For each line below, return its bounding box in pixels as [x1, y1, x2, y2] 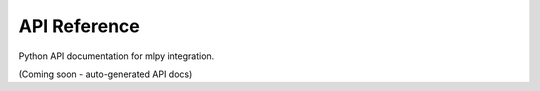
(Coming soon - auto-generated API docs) [18, 68, 193, 80]
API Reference [18, 15, 140, 37]
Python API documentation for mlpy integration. [18, 50, 215, 62]
